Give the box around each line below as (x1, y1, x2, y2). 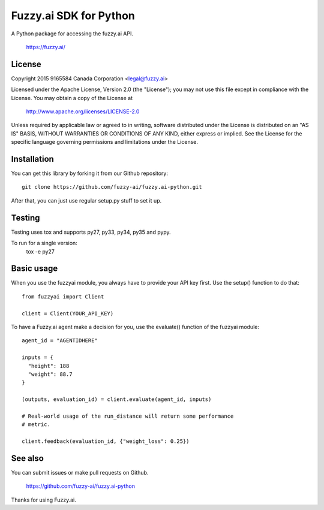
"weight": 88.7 (28, 370, 73, 378)
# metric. (22, 421, 50, 428)
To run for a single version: (11, 240, 77, 247)
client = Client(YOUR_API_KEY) (22, 310, 114, 317)
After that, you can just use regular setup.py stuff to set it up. (11, 197, 162, 204)
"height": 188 (28, 363, 70, 369)
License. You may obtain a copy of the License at (11, 94, 133, 101)
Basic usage (11, 264, 58, 274)
